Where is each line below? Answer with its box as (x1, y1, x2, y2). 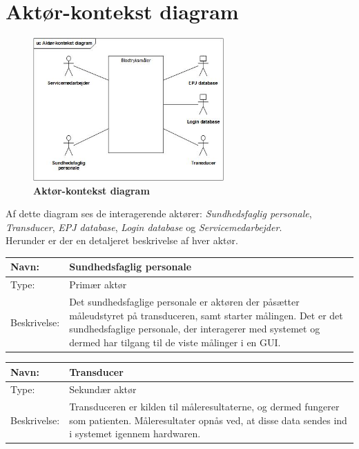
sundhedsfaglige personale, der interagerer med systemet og (69, 321, 320, 336)
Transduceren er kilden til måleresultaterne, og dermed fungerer (69, 399, 340, 414)
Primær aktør (69, 277, 127, 292)
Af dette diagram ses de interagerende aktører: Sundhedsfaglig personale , (6, 206, 312, 221)
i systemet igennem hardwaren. (69, 426, 201, 441)
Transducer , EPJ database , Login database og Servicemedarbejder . (6, 219, 282, 234)
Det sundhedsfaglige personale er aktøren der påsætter (69, 295, 300, 309)
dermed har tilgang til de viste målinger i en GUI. (69, 335, 281, 349)
